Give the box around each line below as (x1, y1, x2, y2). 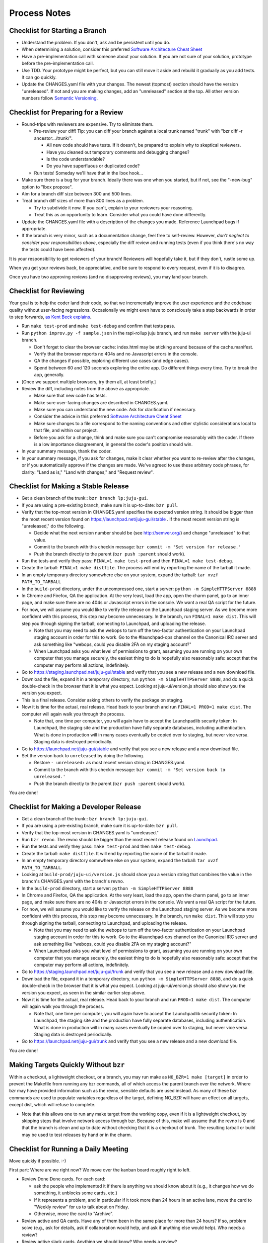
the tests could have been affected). (21, 247, 96, 253)
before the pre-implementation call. (21, 60, 94, 67)
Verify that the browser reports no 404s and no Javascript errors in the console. (34, 351, 198, 356)
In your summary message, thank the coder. (21, 448, 112, 454)
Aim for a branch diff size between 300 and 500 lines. (21, 191, 132, 196)
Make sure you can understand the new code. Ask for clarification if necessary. (34, 407, 197, 413)
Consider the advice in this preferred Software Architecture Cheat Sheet (34, 413, 182, 420)
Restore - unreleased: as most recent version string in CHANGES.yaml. (34, 760, 186, 766)
